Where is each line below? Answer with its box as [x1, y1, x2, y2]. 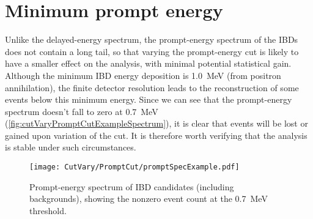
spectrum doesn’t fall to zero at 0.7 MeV [5, 105, 158, 117]
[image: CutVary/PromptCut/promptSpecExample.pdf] [29, 163, 240, 172]
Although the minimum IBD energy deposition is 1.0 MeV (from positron [5, 69, 281, 81]
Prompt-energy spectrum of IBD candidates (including [29, 180, 234, 193]
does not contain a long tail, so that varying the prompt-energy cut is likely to [5, 45, 299, 58]
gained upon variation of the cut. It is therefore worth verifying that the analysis [5, 128, 307, 141]
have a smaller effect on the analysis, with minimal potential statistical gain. [5, 57, 292, 70]
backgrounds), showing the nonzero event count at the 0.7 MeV [29, 192, 268, 205]
